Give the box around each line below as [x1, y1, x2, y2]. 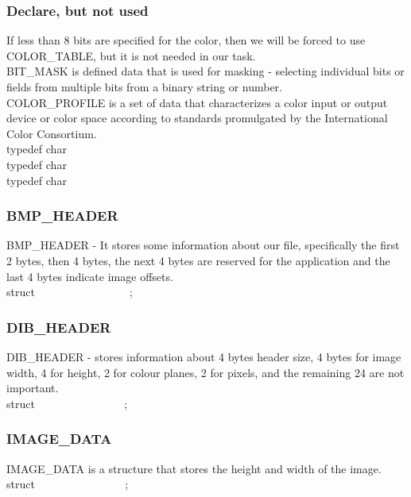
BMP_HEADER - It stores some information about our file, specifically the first [6, 237, 400, 253]
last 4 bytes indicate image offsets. [6, 268, 173, 284]
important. [6, 379, 59, 396]
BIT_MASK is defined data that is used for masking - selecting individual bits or [6, 63, 405, 79]
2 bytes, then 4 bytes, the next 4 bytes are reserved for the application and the [6, 252, 390, 268]
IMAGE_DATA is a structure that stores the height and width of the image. [6, 460, 382, 476]
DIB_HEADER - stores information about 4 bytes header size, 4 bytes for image [6, 348, 401, 364]
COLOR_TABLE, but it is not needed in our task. [6, 47, 256, 64]
